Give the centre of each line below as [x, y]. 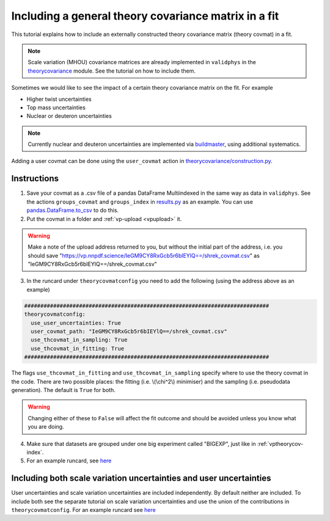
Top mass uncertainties [56, 107]
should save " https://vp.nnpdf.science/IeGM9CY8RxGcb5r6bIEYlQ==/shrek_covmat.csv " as [144, 255]
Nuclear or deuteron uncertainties [69, 116]
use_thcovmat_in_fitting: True [78, 348]
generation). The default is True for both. [64, 390]
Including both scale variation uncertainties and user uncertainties [141, 479]
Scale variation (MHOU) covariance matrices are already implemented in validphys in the [142, 62]
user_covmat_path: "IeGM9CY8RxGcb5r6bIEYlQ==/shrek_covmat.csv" [129, 332]
